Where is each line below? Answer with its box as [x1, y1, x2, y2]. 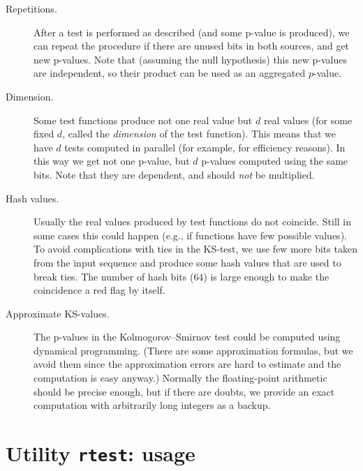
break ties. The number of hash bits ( [34, 269, 194, 283]
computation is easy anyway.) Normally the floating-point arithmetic [34, 371, 327, 385]
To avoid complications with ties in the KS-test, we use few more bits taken [34, 241, 357, 256]
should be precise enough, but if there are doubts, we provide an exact [34, 384, 335, 398]
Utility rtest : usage [6, 439, 195, 468]
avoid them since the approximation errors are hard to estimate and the [34, 357, 341, 371]
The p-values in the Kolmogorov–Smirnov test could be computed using [34, 329, 341, 344]
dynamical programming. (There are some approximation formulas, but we [34, 343, 353, 357]
